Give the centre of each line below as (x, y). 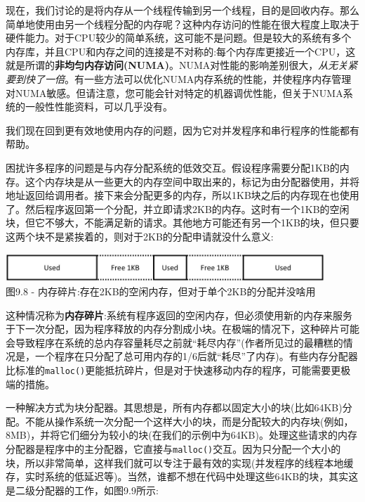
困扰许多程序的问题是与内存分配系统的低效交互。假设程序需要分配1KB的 (173, 167)
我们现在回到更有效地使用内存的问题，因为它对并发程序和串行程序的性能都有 (182, 130)
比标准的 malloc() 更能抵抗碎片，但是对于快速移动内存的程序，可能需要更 (173, 369)
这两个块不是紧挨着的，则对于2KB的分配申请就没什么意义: (140, 236)
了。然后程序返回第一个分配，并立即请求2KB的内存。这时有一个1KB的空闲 (178, 208)
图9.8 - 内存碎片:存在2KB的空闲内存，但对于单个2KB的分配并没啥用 (161, 291)
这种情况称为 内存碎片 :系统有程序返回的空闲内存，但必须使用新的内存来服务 (179, 315)
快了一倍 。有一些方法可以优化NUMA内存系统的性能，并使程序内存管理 (188, 78)
